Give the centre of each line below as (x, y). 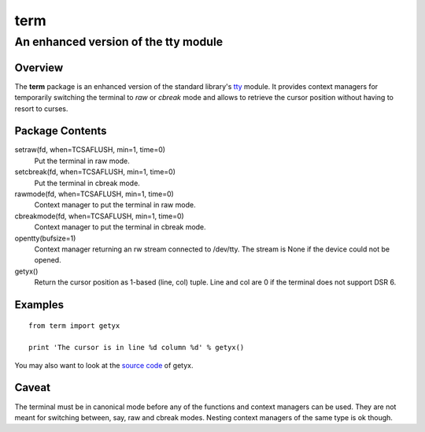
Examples (39, 305)
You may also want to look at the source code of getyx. (104, 365)
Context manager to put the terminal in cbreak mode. (120, 227)
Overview (39, 67)
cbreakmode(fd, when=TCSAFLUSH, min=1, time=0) (99, 216)
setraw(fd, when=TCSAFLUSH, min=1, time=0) (90, 150)
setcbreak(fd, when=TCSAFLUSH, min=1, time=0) (95, 172)
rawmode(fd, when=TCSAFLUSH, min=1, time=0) (94, 194)
